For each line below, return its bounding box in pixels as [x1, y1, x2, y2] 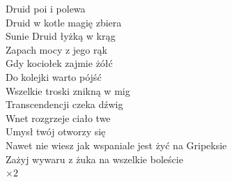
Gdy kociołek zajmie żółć [6, 56, 113, 70]
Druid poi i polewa [6, 1, 86, 15]
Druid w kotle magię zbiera [6, 15, 122, 29]
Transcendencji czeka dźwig [6, 97, 123, 112]
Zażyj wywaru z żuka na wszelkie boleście [6, 151, 183, 166]
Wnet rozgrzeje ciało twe [6, 110, 111, 125]
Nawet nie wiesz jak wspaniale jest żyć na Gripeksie [6, 137, 227, 152]
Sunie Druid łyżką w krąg [6, 29, 116, 43]
